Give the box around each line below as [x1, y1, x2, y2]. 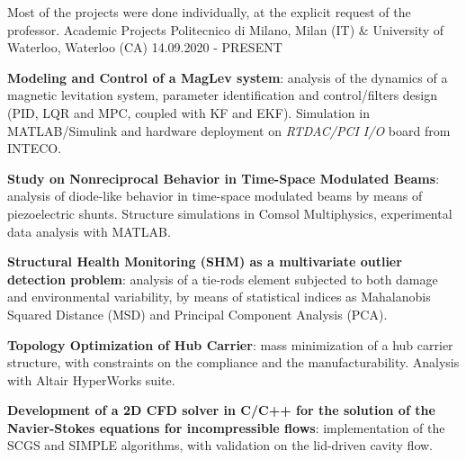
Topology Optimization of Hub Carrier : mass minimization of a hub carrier [7, 335, 453, 354]
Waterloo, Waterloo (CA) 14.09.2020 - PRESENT [7, 38, 282, 57]
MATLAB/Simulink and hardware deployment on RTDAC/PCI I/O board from [7, 121, 451, 140]
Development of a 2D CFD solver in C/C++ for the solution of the [7, 401, 435, 419]
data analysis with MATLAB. [7, 221, 171, 240]
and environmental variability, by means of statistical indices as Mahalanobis [7, 287, 431, 306]
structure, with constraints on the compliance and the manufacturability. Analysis [7, 353, 460, 372]
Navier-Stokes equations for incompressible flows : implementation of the [7, 418, 445, 437]
